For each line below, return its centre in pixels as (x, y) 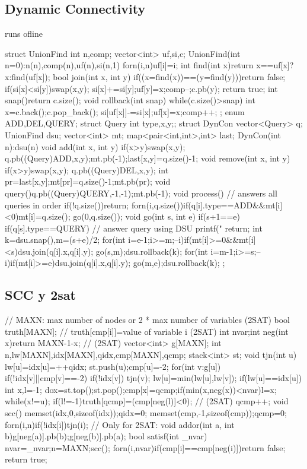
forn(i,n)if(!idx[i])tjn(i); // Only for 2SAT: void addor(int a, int (120, 424)
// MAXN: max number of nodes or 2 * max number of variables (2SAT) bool (147, 320)
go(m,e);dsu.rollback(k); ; (179, 263)
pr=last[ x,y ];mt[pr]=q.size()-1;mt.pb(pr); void (88, 181)
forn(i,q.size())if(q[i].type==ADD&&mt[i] (207, 205)
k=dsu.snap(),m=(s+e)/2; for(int (65, 240)
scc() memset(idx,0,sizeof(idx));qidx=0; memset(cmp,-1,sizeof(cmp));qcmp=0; (146, 413)
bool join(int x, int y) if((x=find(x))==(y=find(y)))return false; (169, 76)
